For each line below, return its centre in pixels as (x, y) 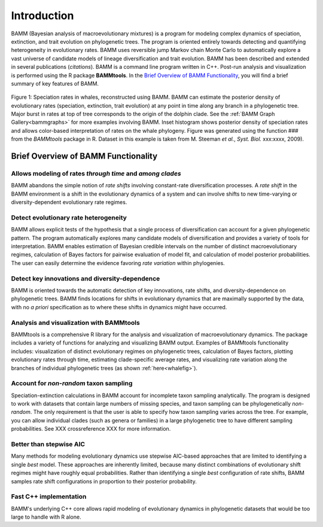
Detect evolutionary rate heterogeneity (69, 217)
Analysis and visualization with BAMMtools (75, 322)
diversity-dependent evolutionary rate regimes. (69, 202)
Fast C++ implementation (49, 496)
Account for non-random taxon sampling (72, 383)
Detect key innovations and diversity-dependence (86, 278)
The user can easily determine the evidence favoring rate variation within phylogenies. (118, 263)
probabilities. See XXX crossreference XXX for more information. (91, 429)
